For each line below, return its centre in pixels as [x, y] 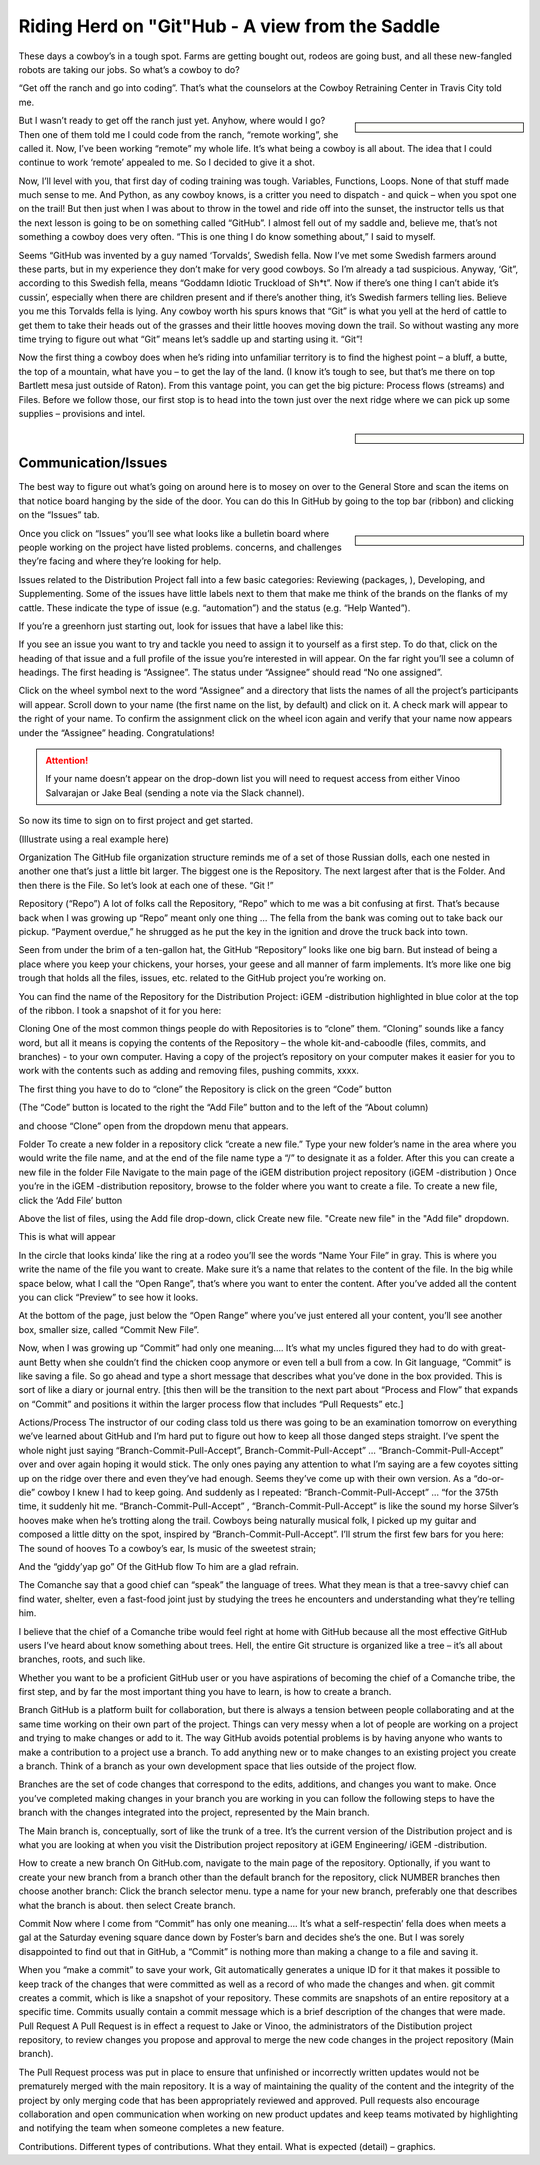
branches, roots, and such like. [82, 1659]
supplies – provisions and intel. [82, 413]
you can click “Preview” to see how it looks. [108, 1297]
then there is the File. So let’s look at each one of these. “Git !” [146, 885]
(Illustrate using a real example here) [94, 839]
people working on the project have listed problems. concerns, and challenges [180, 547]
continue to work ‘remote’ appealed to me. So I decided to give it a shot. [166, 162]
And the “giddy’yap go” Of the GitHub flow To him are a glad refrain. [158, 1566]
